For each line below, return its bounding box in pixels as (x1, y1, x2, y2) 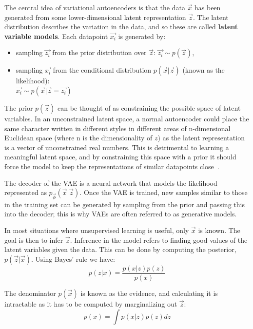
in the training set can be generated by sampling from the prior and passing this (4, 199, 245, 209)
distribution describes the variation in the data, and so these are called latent (4, 21, 238, 32)
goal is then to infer (4, 234, 63, 245)
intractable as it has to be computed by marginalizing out (4, 298, 177, 309)
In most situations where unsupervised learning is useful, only (4, 225, 189, 235)
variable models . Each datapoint (4, 31, 108, 41)
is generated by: (118, 31, 166, 41)
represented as (4, 187, 47, 197)
